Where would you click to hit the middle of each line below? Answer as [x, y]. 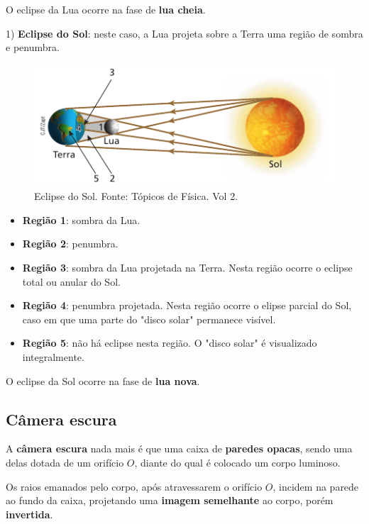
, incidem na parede [316, 486]
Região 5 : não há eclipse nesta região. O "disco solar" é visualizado [170, 343]
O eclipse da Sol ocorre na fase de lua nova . [103, 380]
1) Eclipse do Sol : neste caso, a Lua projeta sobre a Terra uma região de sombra [184, 33]
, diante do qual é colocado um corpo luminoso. [237, 463]
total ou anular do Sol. [71, 281]
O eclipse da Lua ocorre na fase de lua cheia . [106, 9]
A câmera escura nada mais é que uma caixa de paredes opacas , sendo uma [179, 448]
